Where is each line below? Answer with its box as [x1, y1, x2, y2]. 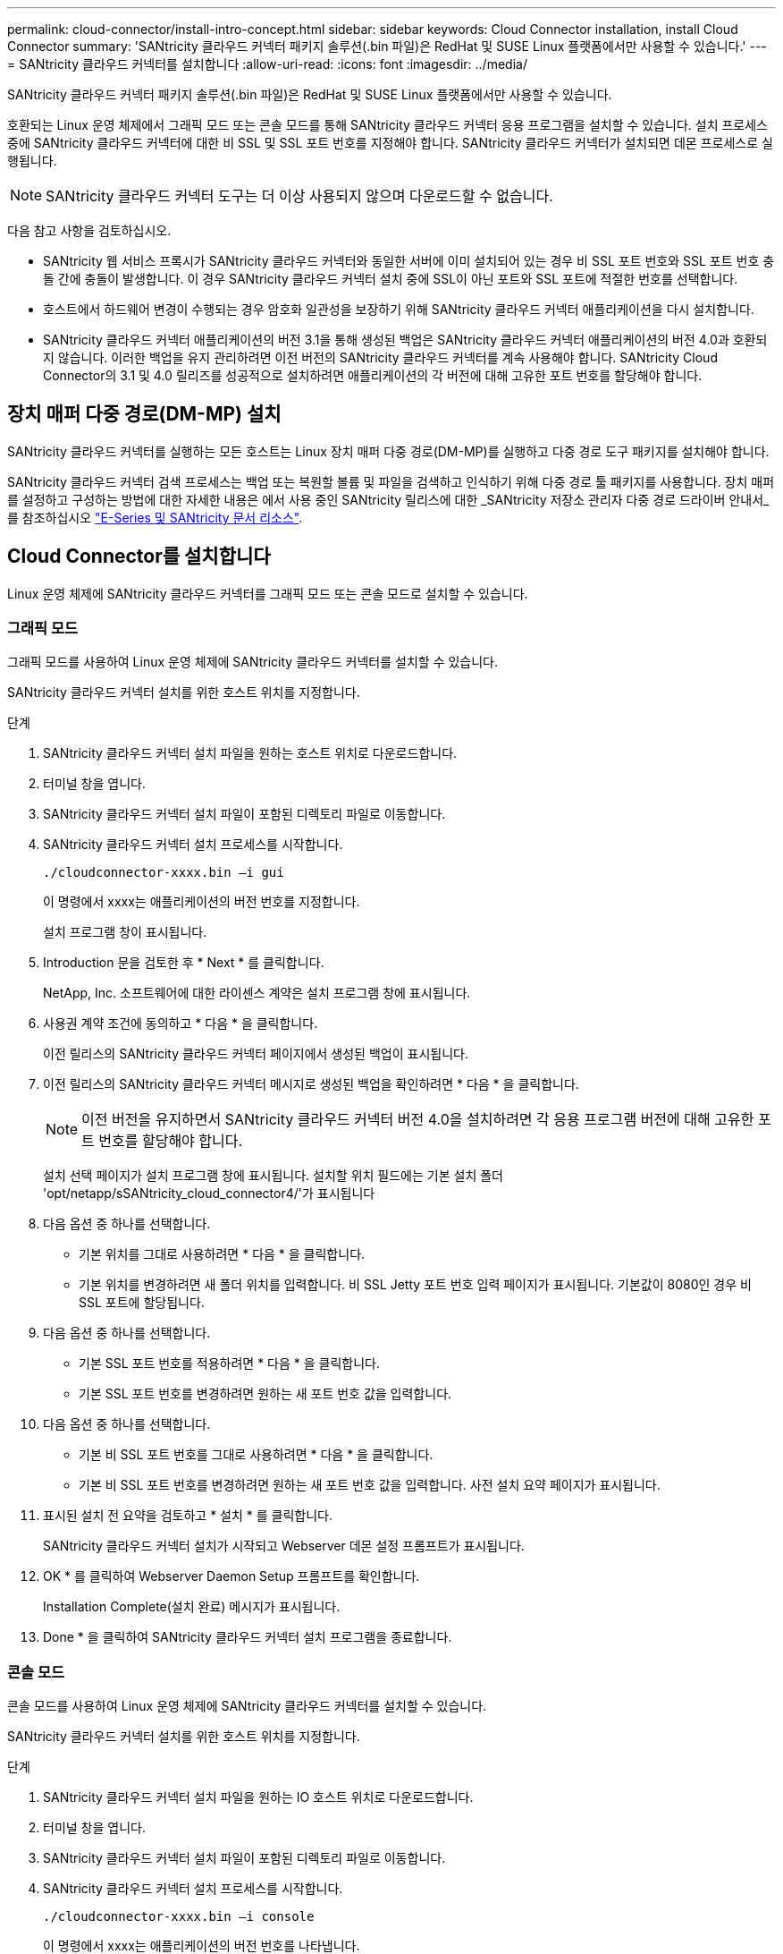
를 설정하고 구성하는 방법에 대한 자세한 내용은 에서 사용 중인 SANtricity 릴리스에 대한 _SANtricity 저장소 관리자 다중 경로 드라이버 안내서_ [7, 491, 770, 507]
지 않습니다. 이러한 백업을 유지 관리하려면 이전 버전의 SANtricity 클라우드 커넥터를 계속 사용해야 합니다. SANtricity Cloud [43, 350, 718, 365]
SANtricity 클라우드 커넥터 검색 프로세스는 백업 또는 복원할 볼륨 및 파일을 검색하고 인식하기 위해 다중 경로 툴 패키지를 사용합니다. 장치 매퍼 [7, 473, 775, 489]
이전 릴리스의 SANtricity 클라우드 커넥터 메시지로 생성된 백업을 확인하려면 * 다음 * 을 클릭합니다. [43, 1076, 579, 1092]
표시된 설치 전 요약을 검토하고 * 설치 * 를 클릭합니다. [43, 1508, 333, 1524]
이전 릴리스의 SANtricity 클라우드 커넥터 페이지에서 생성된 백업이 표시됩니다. [43, 1046, 468, 1062]
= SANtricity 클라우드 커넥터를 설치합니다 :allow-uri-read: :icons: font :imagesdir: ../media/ [7, 56, 527, 72]
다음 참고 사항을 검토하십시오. [7, 223, 172, 238]
